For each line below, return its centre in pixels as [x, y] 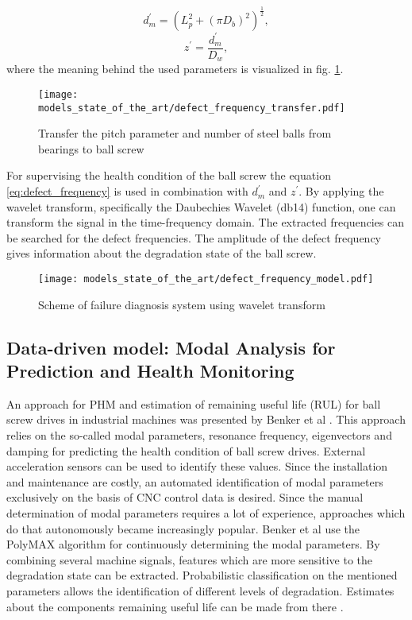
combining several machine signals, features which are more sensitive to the [190, 559]
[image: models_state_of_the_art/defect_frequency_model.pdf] [206, 279]
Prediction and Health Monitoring [150, 371]
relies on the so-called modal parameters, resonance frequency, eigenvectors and [199, 435]
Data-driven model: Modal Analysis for [171, 347]
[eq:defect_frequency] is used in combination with [127, 191]
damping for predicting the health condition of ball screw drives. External [186, 450]
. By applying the [341, 191]
